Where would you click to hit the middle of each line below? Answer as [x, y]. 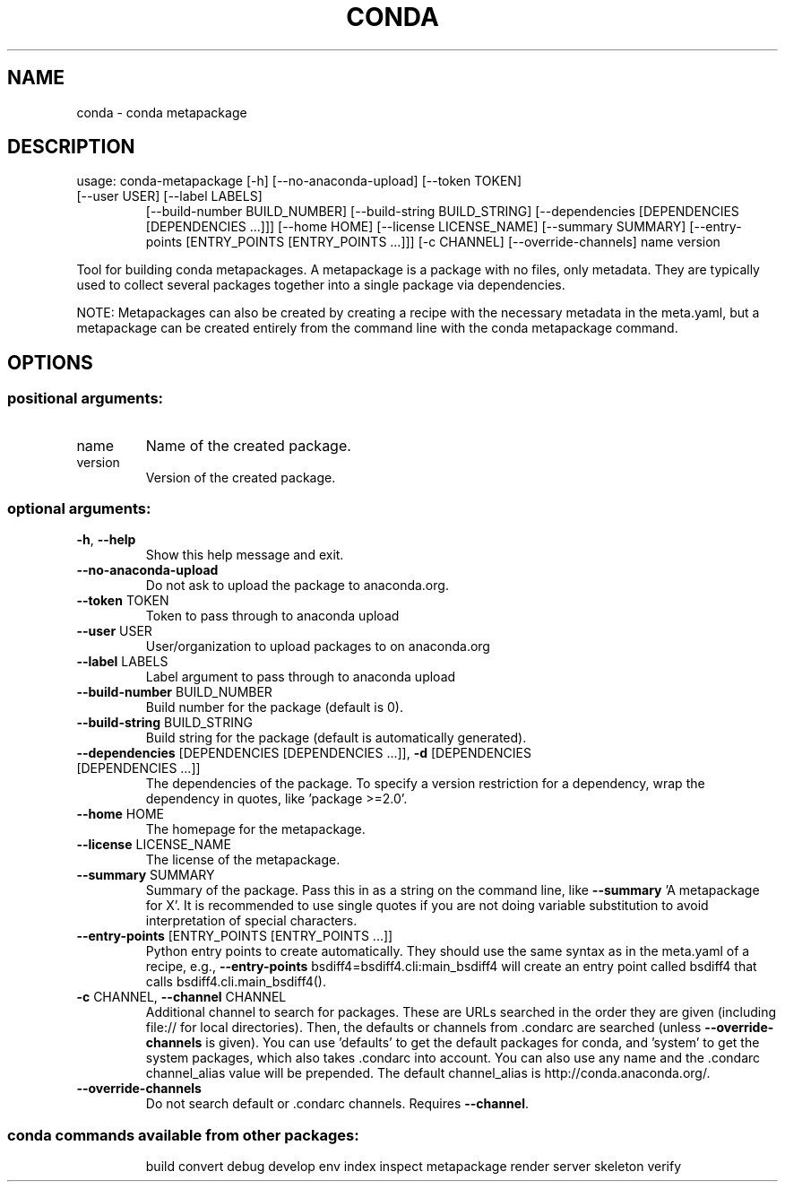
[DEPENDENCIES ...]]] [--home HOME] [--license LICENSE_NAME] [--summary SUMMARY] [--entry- [444, 227]
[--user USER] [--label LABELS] [169, 196]
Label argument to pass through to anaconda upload [301, 677]
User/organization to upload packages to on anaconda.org [318, 647]
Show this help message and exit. [245, 555]
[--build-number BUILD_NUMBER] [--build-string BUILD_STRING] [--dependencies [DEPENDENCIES [442, 212]
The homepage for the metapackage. [255, 829]
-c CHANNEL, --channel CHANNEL [181, 997]
